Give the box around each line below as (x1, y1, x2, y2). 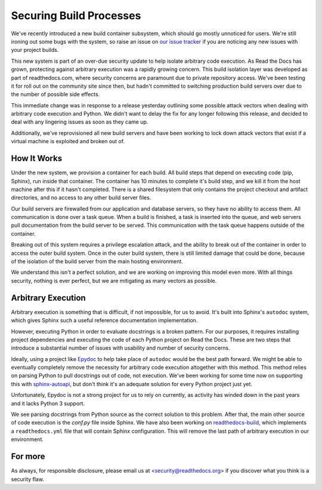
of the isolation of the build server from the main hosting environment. (11, 258, 183, 265)
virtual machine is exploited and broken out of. (11, 138, 125, 145)
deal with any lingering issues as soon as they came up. (11, 118, 148, 125)
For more (11, 451, 45, 462)
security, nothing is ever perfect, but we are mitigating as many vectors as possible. (11, 277, 217, 284)
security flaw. (11, 475, 45, 483)
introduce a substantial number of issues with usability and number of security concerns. (11, 344, 230, 352)
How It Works (11, 153, 63, 164)
